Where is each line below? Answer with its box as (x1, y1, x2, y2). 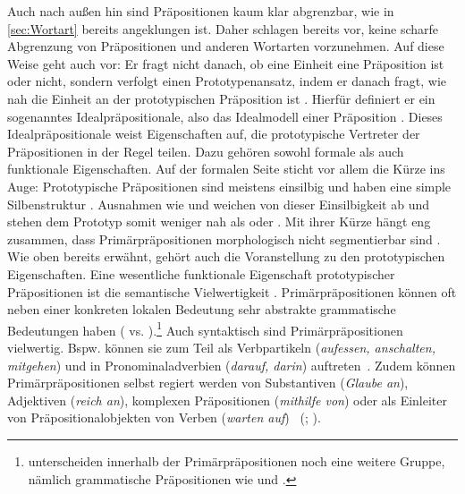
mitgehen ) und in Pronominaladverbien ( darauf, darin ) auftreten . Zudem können (7, 355, 456, 374)
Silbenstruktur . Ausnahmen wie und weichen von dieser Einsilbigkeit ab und (7, 194, 430, 213)
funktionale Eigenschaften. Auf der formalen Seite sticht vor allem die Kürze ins (7, 159, 445, 178)
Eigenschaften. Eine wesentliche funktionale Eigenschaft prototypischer (7, 264, 395, 283)
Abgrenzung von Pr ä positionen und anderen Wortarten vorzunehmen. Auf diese (7, 37, 444, 55)
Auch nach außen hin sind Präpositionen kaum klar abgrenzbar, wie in (7, 2, 394, 20)
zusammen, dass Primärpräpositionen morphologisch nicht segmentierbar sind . (7, 229, 441, 248)
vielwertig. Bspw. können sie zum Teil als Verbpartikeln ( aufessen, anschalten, (7, 337, 435, 356)
